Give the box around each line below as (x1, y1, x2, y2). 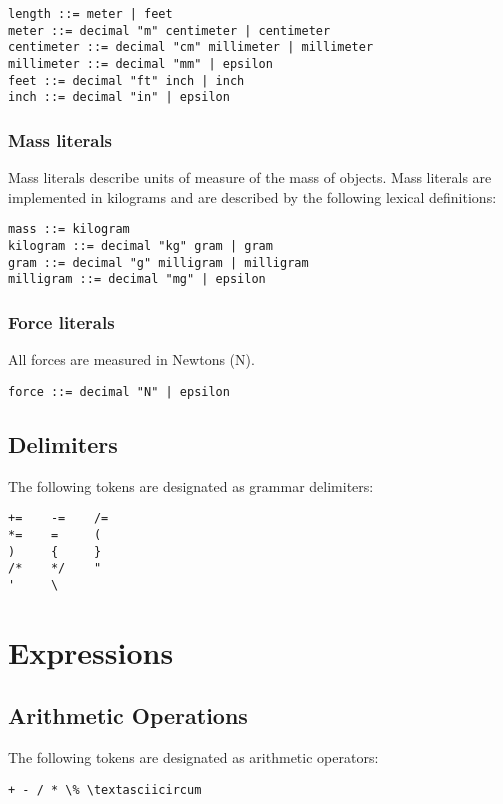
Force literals (8, 309, 115, 334)
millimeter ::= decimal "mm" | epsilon (8, 56, 273, 71)
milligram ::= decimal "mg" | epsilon (8, 272, 266, 287)
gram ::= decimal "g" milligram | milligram (8, 255, 309, 270)
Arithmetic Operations (8, 700, 248, 731)
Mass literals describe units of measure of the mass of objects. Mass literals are (8, 167, 492, 188)
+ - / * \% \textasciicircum (8, 782, 202, 797)
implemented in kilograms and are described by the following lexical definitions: (8, 186, 497, 207)
